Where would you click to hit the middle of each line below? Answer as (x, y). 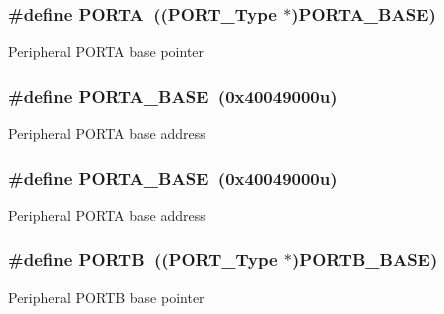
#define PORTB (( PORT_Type (143, 259)
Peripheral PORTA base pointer (106, 51)
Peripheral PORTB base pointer (106, 296)
